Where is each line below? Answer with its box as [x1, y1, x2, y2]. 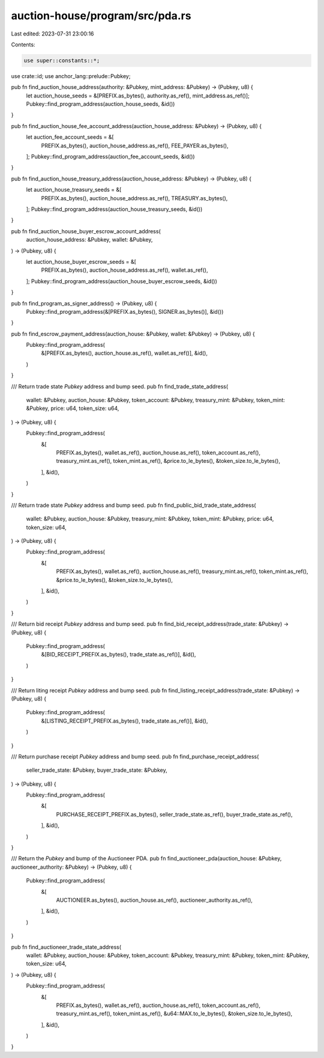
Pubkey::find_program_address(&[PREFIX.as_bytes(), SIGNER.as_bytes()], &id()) [26, 308, 224, 315]
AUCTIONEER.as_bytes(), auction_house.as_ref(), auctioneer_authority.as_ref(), [56, 896, 253, 904]
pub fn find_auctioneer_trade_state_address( [11, 943, 122, 950]
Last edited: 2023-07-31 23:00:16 [11, 30, 94, 37]
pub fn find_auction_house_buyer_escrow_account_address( [11, 227, 161, 234]
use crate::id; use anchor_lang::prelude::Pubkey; [11, 72, 131, 79]
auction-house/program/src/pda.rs [11, 9, 191, 22]
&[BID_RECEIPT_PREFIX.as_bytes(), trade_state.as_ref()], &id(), [41, 651, 196, 658]
